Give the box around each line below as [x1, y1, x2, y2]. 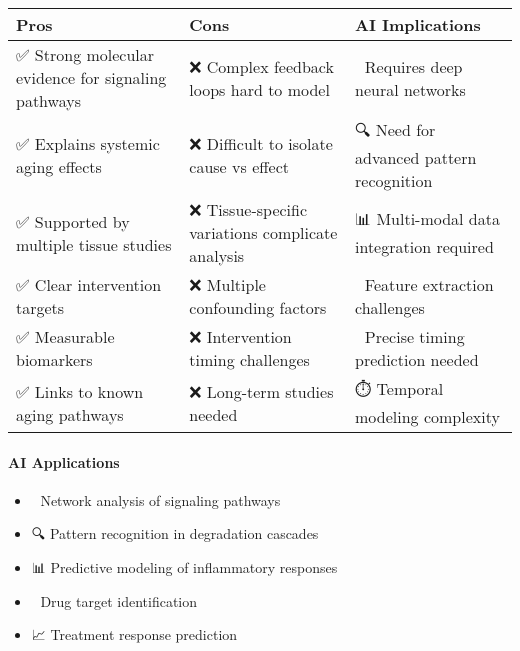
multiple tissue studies [16, 232, 172, 256]
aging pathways [16, 402, 124, 426]
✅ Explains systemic [16, 132, 160, 155]
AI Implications [355, 13, 481, 36]
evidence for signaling [16, 66, 167, 89]
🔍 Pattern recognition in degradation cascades [31, 523, 319, 544]
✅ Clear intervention [16, 273, 162, 296]
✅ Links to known [16, 379, 144, 403]
